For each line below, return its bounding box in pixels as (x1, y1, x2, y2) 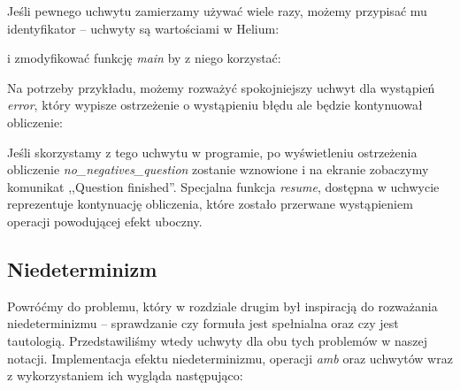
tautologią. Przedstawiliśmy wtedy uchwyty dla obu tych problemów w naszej (7, 331, 427, 349)
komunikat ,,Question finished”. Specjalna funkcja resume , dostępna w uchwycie (7, 177, 440, 195)
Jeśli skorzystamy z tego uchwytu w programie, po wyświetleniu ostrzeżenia (7, 142, 418, 161)
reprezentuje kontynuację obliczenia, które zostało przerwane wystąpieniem (7, 195, 413, 213)
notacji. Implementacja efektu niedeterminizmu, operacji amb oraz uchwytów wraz (7, 348, 453, 367)
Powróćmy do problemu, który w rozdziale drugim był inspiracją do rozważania (7, 296, 438, 315)
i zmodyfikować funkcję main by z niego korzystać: (7, 49, 281, 67)
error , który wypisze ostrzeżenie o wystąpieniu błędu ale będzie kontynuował (7, 96, 423, 114)
